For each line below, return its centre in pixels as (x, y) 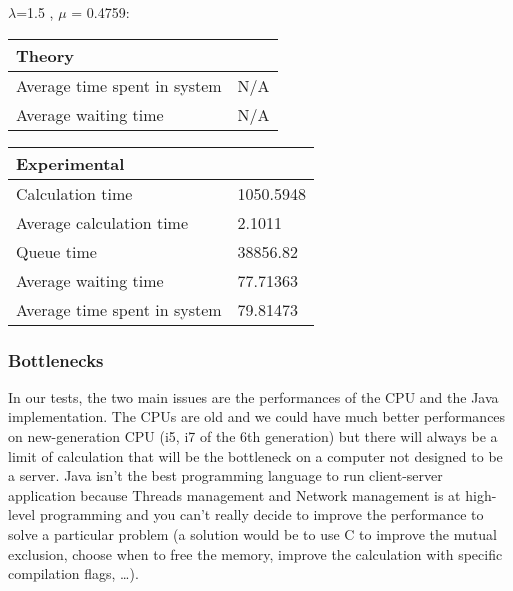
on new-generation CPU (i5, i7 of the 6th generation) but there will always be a (253, 436)
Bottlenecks (56, 359)
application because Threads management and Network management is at (234, 494)
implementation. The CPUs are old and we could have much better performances (257, 416)
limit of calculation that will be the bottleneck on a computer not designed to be (255, 455)
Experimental (70, 163)
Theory (45, 55)
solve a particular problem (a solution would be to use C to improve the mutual (252, 533)
